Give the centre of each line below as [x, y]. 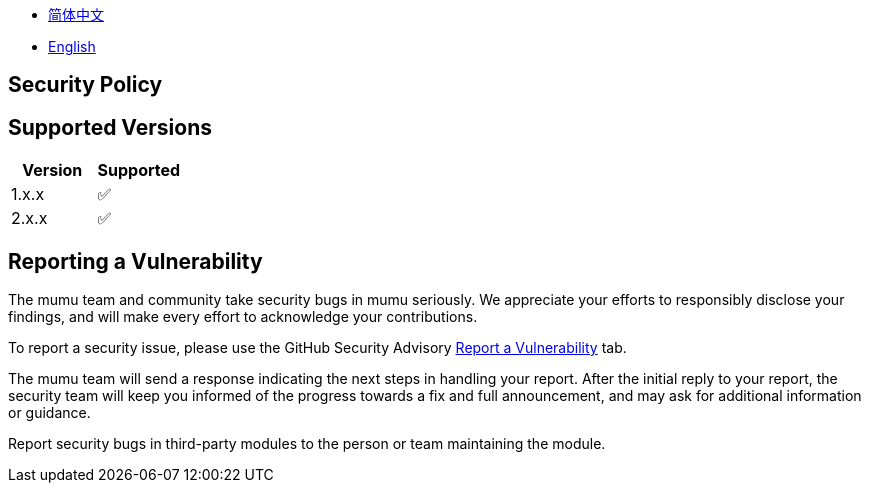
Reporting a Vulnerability [135, 261]
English [72, 46]
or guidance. [49, 413]
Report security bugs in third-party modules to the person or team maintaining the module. [307, 444]
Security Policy [85, 85]
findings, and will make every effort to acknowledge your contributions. [243, 317]
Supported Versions [110, 127]
